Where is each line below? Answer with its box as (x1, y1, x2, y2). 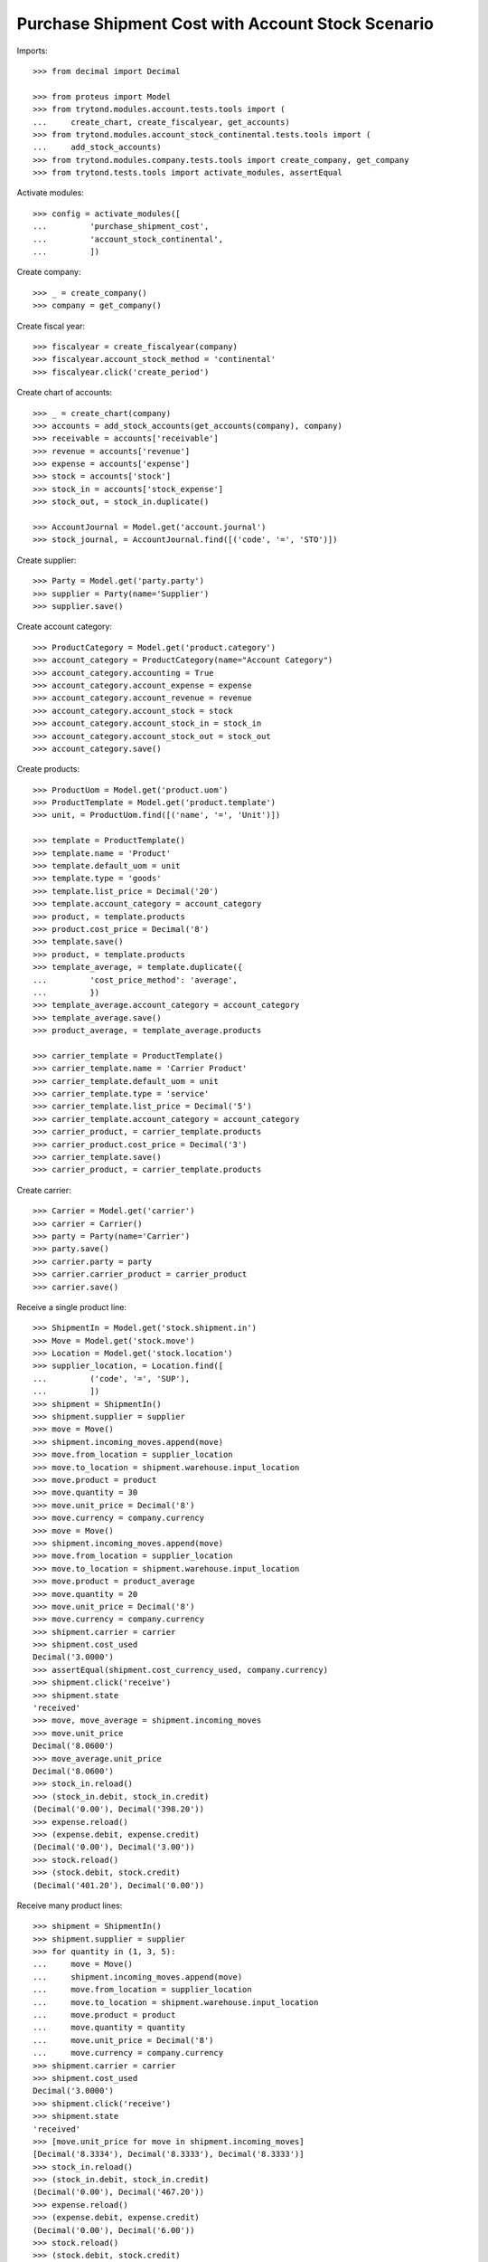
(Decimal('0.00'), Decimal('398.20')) (33, 1804, 205, 1814)
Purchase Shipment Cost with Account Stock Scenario (16, 14, 434, 33)
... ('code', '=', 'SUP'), (33, 1373, 191, 1383)
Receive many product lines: (16, 1900, 123, 1911)
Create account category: (16, 621, 113, 632)
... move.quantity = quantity (33, 2022, 185, 2033)
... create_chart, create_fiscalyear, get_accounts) (33, 117, 291, 127)
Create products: (16, 764, 80, 775)
